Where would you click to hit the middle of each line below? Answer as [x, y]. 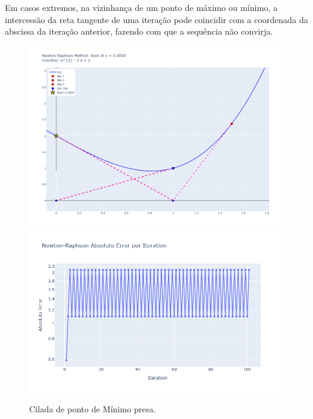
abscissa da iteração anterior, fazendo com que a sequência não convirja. [139, 31]
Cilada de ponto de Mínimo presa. [93, 409]
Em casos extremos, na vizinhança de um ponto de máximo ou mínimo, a [141, 7]
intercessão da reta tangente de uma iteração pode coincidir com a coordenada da [157, 19]
